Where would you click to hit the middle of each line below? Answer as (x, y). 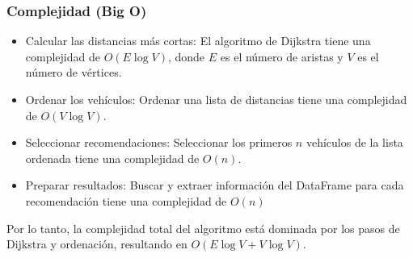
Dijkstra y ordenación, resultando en (97, 244)
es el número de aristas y (282, 56)
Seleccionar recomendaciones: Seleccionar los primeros (159, 142)
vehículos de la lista (354, 142)
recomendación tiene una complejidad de (126, 200)
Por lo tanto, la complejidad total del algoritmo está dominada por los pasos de (203, 228)
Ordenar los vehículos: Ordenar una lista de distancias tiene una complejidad (216, 99)
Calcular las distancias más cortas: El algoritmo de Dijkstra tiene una (198, 41)
